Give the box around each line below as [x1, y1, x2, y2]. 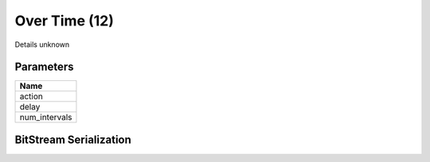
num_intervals [19, 112, 72, 123]
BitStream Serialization [14, 133, 131, 146]
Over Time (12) [14, 12, 115, 29]
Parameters [14, 60, 74, 74]
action [19, 91, 44, 102]
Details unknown [14, 40, 70, 49]
